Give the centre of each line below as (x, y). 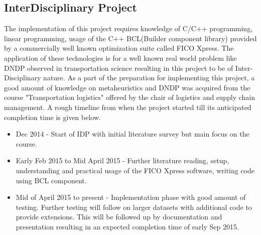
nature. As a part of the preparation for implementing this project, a (149, 78)
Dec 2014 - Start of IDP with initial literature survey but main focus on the (133, 134)
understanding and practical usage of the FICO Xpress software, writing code (135, 170)
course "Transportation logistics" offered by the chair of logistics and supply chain (130, 97)
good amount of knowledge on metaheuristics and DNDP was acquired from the (127, 87)
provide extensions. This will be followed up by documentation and (119, 217)
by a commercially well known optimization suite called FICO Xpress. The (119, 48)
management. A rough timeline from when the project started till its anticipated (128, 107)
